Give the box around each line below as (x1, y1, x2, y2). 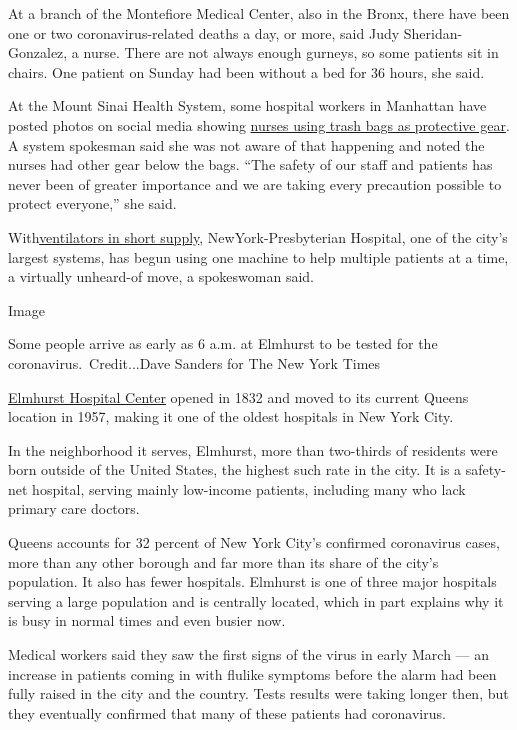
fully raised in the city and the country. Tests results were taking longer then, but (8, 683, 509, 704)
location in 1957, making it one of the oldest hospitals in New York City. (8, 406, 454, 427)
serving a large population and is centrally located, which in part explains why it (8, 590, 504, 611)
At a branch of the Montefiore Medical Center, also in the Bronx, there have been (8, 3, 510, 23)
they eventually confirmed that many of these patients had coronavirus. (8, 702, 446, 723)
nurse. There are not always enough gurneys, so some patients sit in (83, 42, 499, 63)
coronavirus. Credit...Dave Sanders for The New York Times (8, 352, 381, 373)
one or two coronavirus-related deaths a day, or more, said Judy (8, 22, 400, 43)
